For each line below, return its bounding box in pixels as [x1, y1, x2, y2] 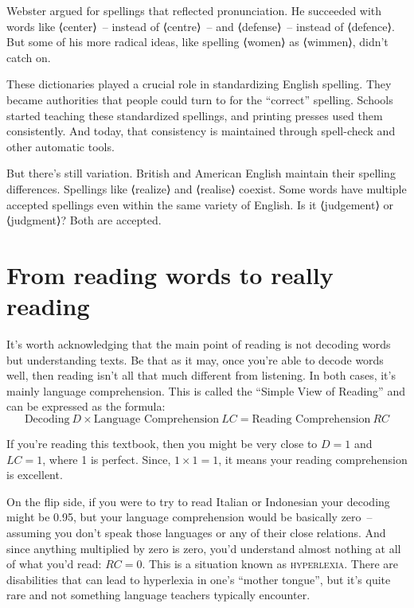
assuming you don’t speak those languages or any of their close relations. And [6, 524, 386, 540]
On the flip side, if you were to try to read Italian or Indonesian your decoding [6, 493, 390, 509]
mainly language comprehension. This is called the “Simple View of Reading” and [6, 382, 405, 399]
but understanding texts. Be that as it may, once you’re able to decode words [6, 351, 384, 368]
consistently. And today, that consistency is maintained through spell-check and [6, 123, 396, 139]
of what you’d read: [6, 555, 102, 572]
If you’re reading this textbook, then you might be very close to [6, 435, 318, 451]
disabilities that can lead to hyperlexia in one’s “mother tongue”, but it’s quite [6, 571, 391, 587]
